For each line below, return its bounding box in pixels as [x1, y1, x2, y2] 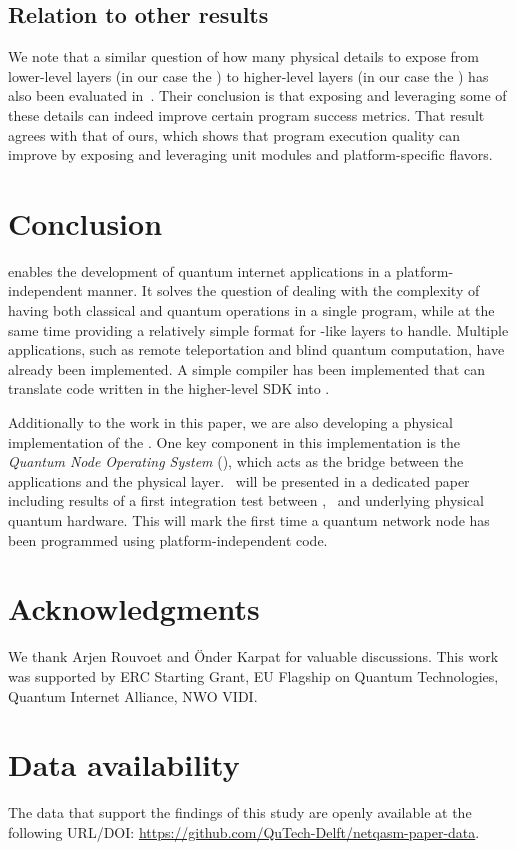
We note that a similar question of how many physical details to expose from [8, 46, 480, 67]
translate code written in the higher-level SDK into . [8, 378, 330, 399]
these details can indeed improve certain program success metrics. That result [8, 104, 485, 125]
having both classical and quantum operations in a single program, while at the [8, 300, 495, 321]
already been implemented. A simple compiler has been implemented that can [8, 358, 485, 379]
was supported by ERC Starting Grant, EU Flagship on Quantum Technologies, [8, 665, 499, 686]
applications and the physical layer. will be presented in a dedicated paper [8, 470, 470, 491]
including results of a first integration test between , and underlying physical [8, 490, 484, 511]
